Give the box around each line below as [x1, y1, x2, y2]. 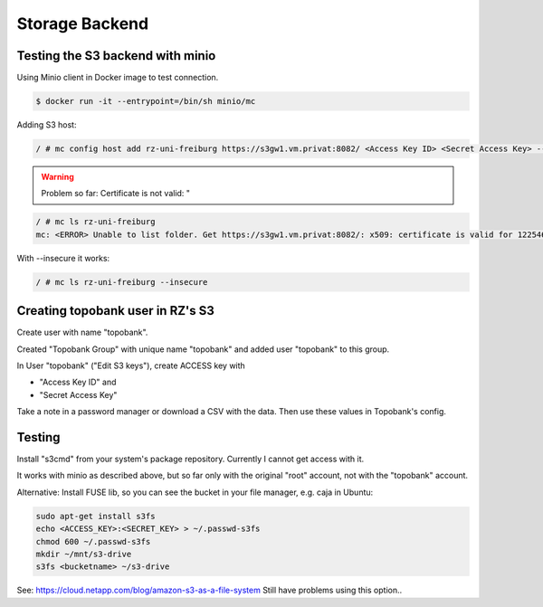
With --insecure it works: [16, 252, 110, 263]
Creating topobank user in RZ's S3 [16, 303, 214, 318]
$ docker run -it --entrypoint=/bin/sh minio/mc [35, 96, 256, 107]
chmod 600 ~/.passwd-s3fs [35, 536, 151, 546]
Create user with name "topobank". [16, 327, 148, 338]
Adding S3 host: [16, 119, 77, 130]
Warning [41, 172, 74, 182]
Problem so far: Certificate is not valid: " [41, 188, 190, 199]
